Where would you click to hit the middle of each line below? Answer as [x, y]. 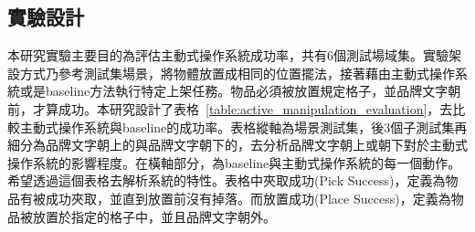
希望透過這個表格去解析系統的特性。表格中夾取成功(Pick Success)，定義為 [227, 180]
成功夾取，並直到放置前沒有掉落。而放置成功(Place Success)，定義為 [248, 198]
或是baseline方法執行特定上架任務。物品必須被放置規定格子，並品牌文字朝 [240, 91]
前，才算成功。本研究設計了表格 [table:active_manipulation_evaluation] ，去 [230, 108]
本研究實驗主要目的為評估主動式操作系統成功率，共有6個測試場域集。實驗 [228, 55]
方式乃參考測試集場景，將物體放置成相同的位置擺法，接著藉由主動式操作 [237, 73]
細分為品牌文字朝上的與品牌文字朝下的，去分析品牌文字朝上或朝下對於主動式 [237, 145]
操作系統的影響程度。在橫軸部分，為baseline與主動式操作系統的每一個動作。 [234, 162]
